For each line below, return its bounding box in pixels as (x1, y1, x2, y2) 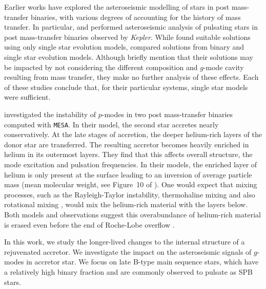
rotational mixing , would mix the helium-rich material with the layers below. (4, 199, 248, 210)
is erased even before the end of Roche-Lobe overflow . (4, 219, 175, 230)
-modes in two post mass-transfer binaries (101, 108, 233, 119)
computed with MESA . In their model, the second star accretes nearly (4, 119, 219, 129)
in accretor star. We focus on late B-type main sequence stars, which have (26, 256, 259, 267)
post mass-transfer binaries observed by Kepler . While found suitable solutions (4, 31, 251, 42)
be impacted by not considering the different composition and (4, 61, 198, 72)
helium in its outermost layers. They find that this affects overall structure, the (4, 149, 253, 160)
